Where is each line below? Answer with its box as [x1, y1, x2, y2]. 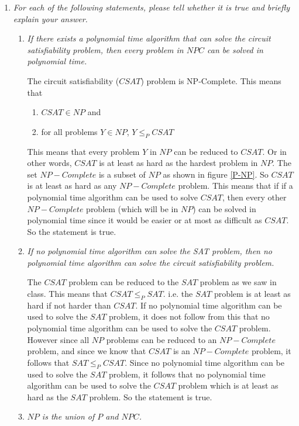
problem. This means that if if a [178, 179, 293, 192]
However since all [27, 333, 90, 345]
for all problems [41, 125, 98, 137]
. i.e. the [163, 288, 193, 300]
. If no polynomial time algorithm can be [135, 299, 282, 311]
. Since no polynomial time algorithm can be [125, 356, 284, 368]
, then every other [222, 191, 287, 203]
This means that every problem [27, 145, 140, 157]
